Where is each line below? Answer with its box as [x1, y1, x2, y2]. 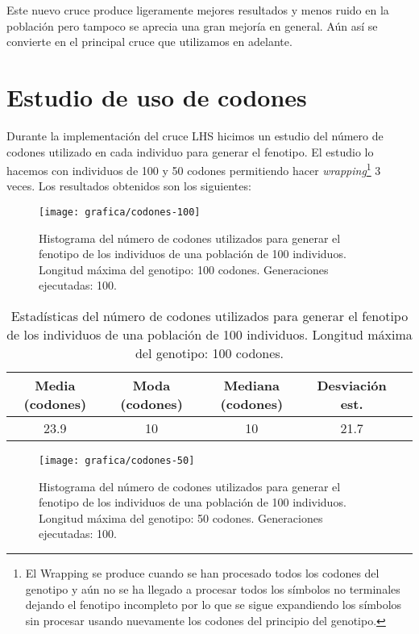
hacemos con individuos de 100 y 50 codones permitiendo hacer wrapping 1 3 [6, 160, 381, 178]
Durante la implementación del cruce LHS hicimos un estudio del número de [6, 127, 384, 144]
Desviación [317, 375, 387, 394]
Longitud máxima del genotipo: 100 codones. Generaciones [39, 261, 329, 277]
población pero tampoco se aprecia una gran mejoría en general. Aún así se [6, 17, 378, 34]
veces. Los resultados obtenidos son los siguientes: [6, 177, 251, 194]
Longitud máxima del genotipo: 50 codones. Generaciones [39, 509, 323, 526]
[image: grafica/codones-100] [39, 206, 201, 218]
